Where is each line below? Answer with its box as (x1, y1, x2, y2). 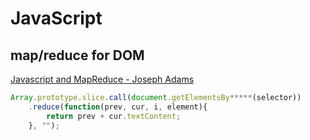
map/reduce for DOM (10, 47, 145, 64)
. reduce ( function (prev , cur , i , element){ (28, 102, 208, 112)
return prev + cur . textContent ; (46, 111, 182, 121)
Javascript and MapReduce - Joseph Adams (10, 73, 195, 85)
